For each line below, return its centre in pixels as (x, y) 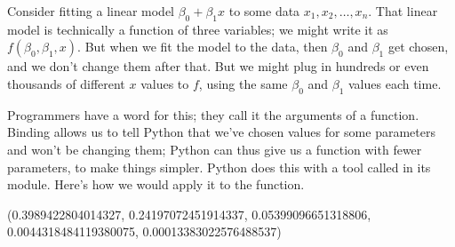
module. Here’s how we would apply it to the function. (156, 184)
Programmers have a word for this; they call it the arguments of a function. (213, 114)
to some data (264, 11)
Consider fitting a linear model (91, 11)
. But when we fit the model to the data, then (203, 47)
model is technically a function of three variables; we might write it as (198, 29)
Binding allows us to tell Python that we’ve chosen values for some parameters (221, 132)
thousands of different (66, 83)
